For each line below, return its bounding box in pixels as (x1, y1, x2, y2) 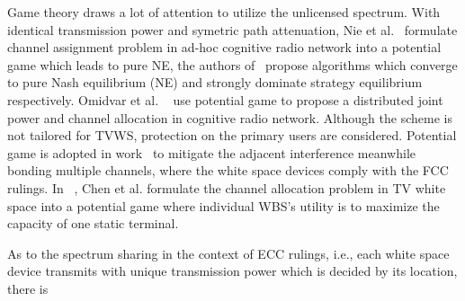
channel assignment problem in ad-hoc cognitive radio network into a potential (7, 38, 442, 57)
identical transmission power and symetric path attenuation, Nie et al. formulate (7, 20, 458, 39)
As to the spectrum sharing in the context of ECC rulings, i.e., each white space (7, 243, 450, 262)
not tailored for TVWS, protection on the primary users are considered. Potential (7, 126, 457, 145)
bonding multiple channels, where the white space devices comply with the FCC (7, 161, 449, 180)
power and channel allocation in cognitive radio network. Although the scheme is (7, 108, 452, 127)
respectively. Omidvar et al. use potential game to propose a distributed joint (7, 90, 443, 109)
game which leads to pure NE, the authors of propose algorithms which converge (7, 55, 458, 74)
